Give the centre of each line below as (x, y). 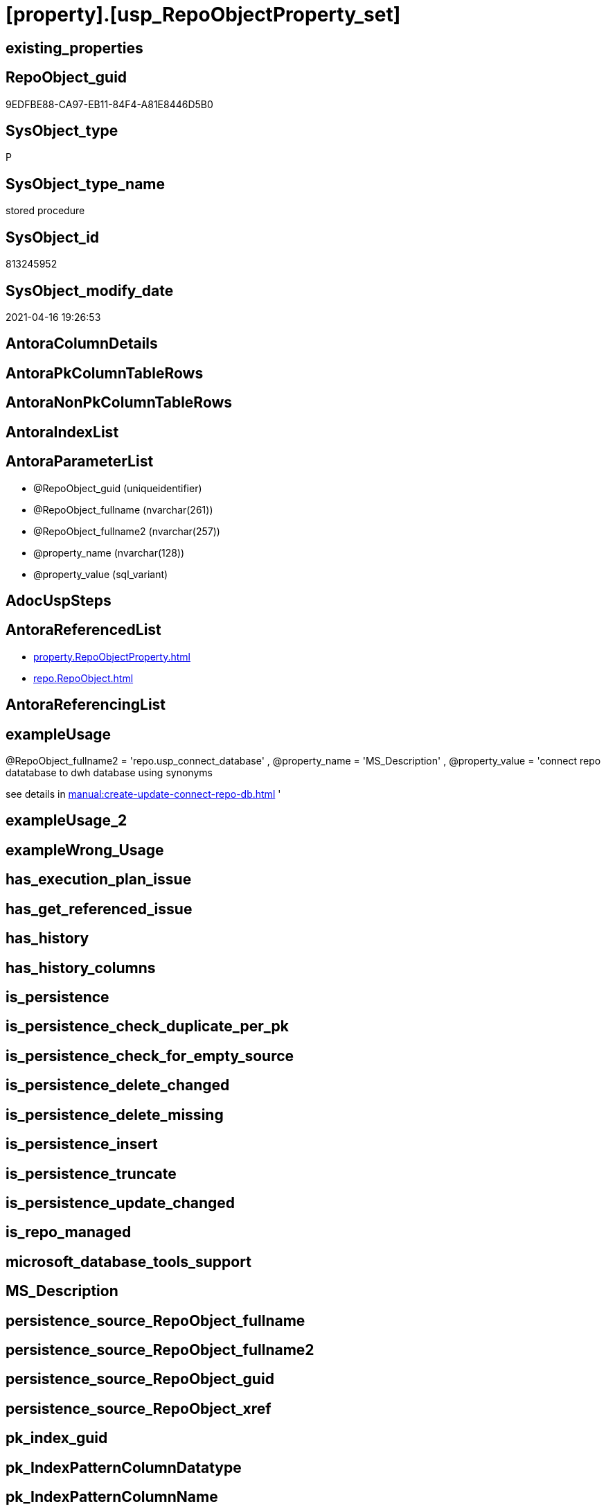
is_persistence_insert (82, 1144)
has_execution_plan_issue (99, 880)
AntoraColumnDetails (82, 344)
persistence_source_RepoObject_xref (139, 1408)
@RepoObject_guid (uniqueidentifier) (118, 488)
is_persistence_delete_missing (115, 1115)
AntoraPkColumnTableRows (105, 373)
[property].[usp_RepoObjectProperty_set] (203, 15)
